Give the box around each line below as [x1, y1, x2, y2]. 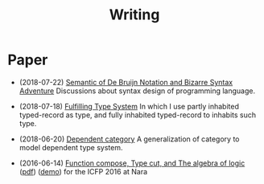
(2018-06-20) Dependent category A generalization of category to [19, 134, 240, 144]
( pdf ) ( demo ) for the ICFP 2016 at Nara [19, 166, 148, 176]
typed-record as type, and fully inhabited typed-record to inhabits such [19, 110, 257, 120]
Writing [109, 6, 160, 24]
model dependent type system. [19, 142, 123, 152]
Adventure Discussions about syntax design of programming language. [19, 86, 255, 96]
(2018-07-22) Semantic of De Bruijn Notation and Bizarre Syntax [19, 77, 233, 87]
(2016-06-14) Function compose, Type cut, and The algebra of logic [19, 158, 245, 168]
